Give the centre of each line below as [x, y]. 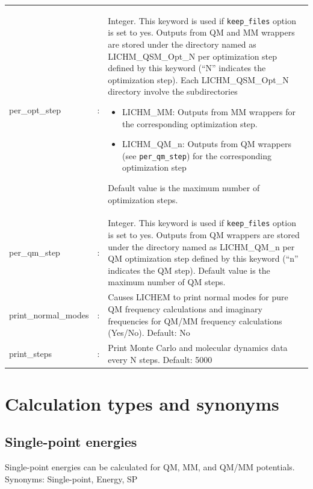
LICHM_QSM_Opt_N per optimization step [193, 56]
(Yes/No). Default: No [149, 333]
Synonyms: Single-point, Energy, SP [71, 478]
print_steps [30, 353]
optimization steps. [143, 199]
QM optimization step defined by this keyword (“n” [203, 258]
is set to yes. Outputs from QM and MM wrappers [201, 32]
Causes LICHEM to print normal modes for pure [198, 297]
